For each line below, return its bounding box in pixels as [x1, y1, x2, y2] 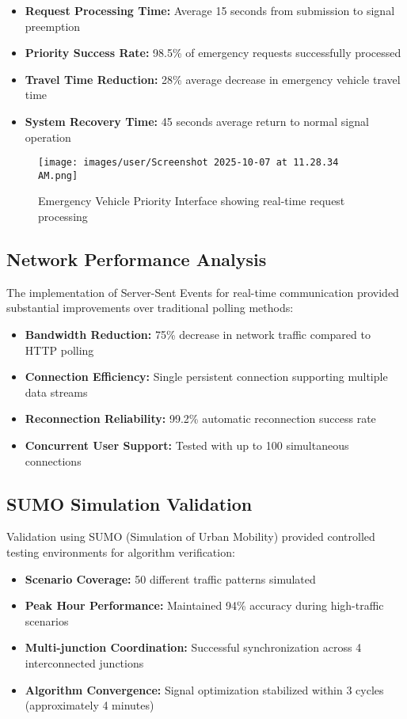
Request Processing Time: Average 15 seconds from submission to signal [25, 2, 395, 18]
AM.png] [38, 169, 78, 181]
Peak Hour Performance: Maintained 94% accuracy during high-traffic [25, 597, 384, 614]
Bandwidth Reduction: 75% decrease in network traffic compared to [25, 326, 371, 343]
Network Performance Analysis [6, 247, 267, 272]
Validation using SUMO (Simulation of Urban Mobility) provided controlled [6, 528, 375, 545]
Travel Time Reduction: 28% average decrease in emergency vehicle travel [25, 70, 401, 87]
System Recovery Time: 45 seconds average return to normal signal [25, 112, 369, 129]
